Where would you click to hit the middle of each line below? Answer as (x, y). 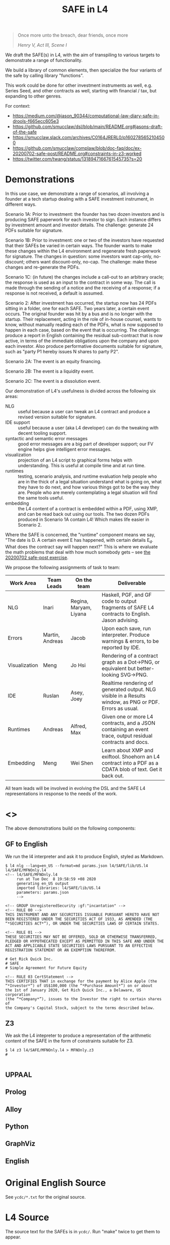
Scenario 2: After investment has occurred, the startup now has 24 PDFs (81, 303)
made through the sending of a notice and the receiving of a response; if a (83, 288)
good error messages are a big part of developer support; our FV (86, 444)
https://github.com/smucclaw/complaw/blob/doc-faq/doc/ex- (77, 148)
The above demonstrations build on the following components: (71, 828)
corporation (18, 994)
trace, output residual (127, 736)
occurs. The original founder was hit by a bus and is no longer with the (79, 314)
